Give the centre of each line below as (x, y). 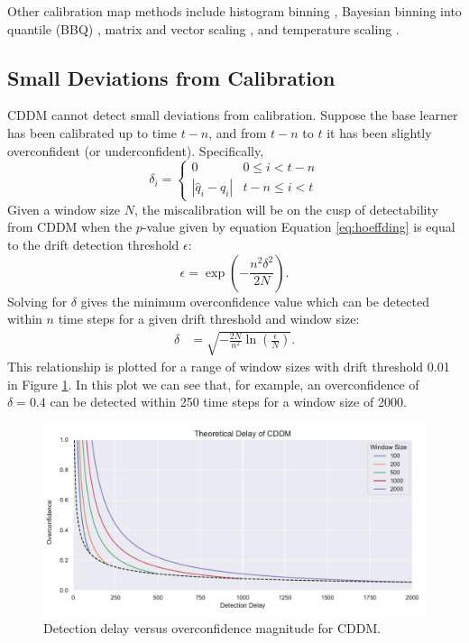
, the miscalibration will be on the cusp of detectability (286, 209)
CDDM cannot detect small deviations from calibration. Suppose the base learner (233, 115)
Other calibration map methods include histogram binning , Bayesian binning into (234, 11)
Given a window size (64, 209)
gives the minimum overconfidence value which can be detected (255, 301)
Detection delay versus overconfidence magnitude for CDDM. (212, 627)
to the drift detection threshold (93, 244)
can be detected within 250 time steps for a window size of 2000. (228, 402)
